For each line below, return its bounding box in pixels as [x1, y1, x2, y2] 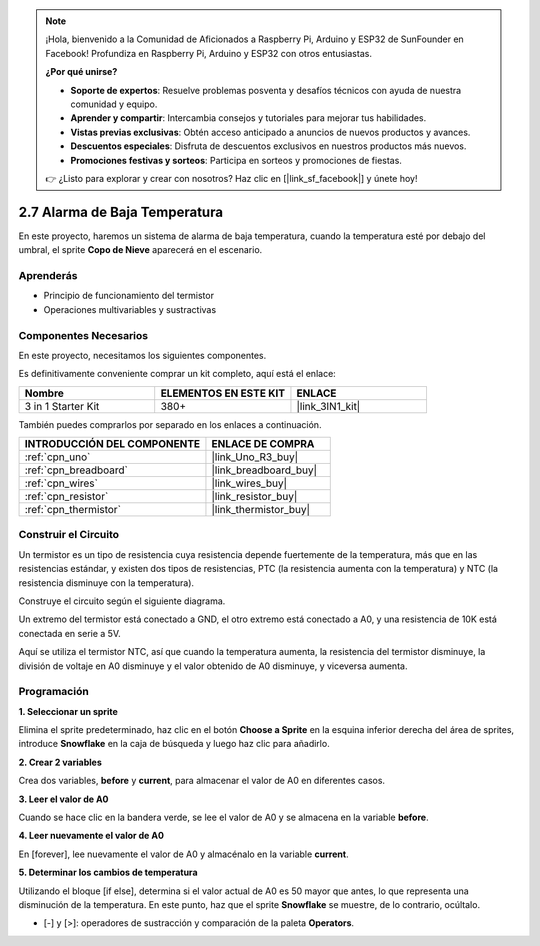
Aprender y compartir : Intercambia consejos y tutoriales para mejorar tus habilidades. [70, 112, 427, 124]
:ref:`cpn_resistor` [24, 490, 109, 504]
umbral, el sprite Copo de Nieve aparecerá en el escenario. [18, 244, 263, 256]
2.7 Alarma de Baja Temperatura [18, 203, 224, 220]
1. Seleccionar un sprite [18, 705, 119, 717]
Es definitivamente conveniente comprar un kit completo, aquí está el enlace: [18, 368, 337, 380]
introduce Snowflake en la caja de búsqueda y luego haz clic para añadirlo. [18, 738, 330, 750]
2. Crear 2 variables [18, 756, 102, 768]
